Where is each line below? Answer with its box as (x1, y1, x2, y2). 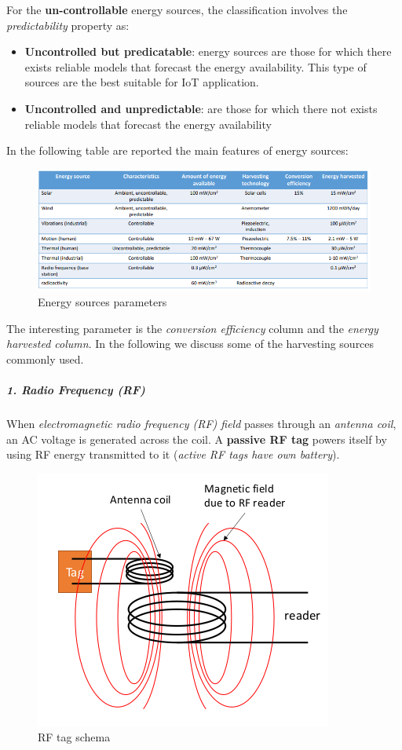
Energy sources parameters (38, 294, 167, 310)
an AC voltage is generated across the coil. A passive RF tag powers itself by (6, 430, 387, 447)
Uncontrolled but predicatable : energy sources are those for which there (24, 43, 392, 60)
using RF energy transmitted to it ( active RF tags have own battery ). (6, 446, 340, 463)
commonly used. (6, 350, 84, 367)
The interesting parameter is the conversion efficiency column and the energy (6, 320, 378, 336)
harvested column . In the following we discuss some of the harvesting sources (6, 335, 375, 352)
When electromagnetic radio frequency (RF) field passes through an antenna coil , (6, 415, 397, 432)
